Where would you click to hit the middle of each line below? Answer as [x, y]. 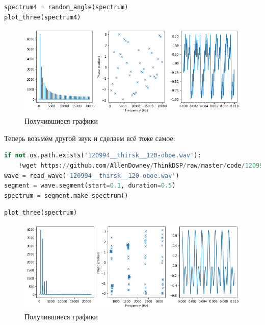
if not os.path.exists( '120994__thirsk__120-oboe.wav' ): [103, 156]
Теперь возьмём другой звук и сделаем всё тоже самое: [90, 138]
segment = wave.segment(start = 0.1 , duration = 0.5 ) [90, 186]
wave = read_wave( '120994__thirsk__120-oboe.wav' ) [92, 176]
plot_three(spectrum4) [43, 17]
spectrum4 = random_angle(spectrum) [66, 7]
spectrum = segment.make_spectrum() [66, 195]
